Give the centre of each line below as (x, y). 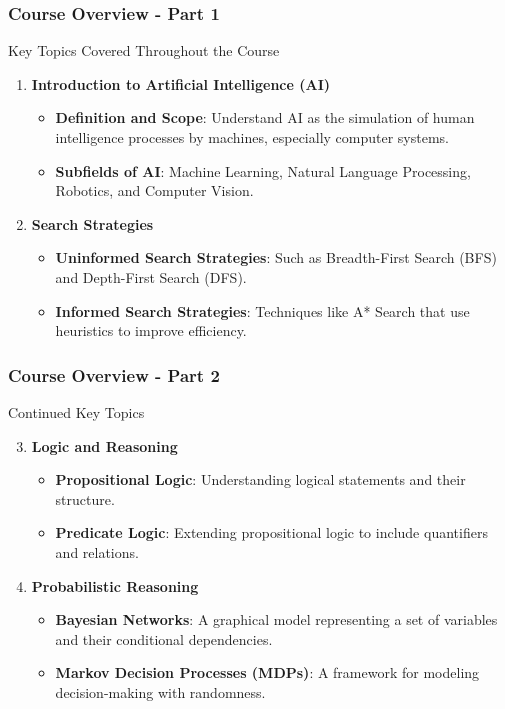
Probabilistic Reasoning (115, 585)
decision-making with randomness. (160, 691)
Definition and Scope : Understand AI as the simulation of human (265, 117)
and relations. (97, 551)
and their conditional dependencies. (164, 638)
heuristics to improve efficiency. (151, 330)
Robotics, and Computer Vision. (154, 190)
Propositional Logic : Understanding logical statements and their (260, 479)
